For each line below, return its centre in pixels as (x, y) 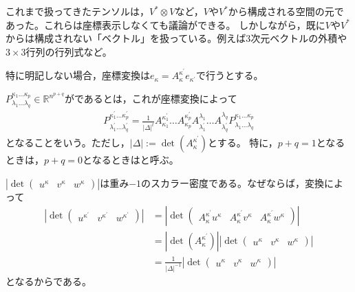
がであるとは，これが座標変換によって (151, 99)
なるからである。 (53, 281)
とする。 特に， (243, 143)
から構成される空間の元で (286, 11)
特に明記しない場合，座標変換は (78, 75)
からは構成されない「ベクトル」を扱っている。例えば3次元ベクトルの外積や (176, 38)
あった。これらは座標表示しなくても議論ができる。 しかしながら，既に (165, 24)
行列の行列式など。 (69, 51)
